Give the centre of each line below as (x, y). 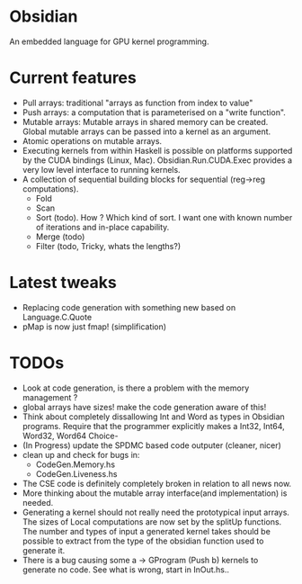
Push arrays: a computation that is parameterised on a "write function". (154, 112)
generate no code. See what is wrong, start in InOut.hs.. (126, 570)
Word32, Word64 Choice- (70, 436)
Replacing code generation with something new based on (129, 307)
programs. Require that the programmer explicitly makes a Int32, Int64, (153, 426)
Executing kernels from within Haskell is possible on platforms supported (157, 150)
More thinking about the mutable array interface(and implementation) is (155, 493)
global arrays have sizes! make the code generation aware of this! (144, 407)
